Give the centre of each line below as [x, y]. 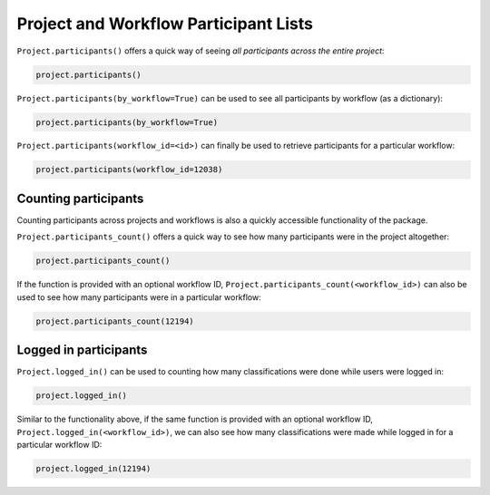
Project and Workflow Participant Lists [165, 24]
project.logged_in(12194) [93, 468]
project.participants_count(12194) [115, 321]
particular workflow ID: [59, 444]
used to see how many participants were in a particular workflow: [139, 297]
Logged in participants [82, 350]
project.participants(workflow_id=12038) [129, 170]
